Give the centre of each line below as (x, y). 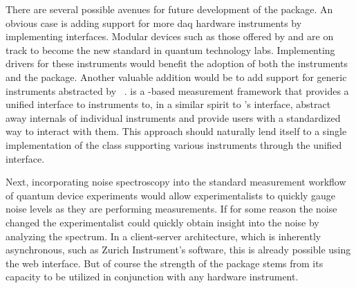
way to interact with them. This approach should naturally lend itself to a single (176, 131)
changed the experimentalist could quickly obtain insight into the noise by (162, 222)
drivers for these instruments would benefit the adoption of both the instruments (177, 63)
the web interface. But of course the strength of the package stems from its (165, 263)
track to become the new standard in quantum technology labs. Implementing (170, 49)
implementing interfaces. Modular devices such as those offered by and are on (170, 36)
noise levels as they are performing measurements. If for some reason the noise (171, 209)
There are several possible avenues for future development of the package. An (169, 9)
